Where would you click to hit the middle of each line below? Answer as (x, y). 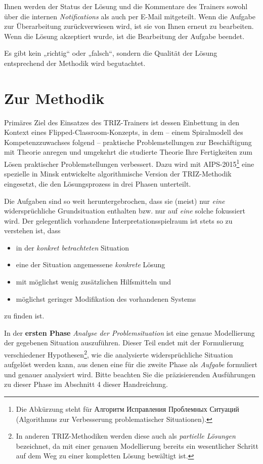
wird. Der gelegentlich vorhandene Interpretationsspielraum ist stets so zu (118, 220)
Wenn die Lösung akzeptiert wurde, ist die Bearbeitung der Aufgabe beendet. (124, 36)
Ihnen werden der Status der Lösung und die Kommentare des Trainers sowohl (126, 6)
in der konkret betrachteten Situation (72, 247)
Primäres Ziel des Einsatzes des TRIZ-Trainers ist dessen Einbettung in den (122, 122)
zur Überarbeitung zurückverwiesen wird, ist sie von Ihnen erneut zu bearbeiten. (129, 26)
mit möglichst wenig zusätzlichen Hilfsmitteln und (94, 282)
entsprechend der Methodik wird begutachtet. (75, 63)
